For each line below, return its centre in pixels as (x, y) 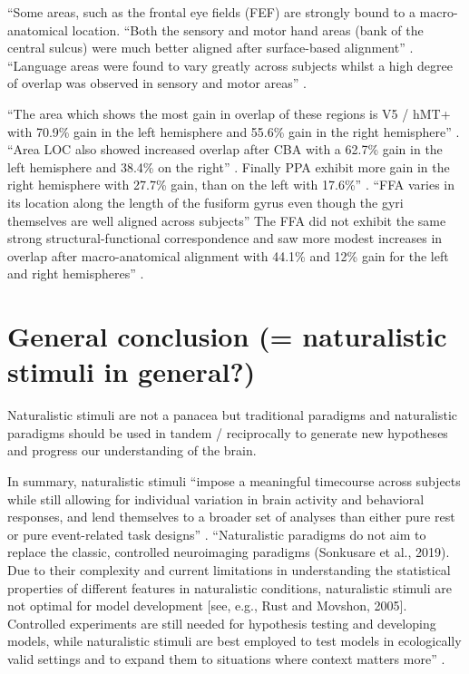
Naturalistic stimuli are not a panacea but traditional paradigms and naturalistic (233, 415)
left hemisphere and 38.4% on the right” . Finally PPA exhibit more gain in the (229, 166)
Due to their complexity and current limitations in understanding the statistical (229, 569)
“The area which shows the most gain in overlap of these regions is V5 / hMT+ (229, 113)
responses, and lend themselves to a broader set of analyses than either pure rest (231, 517)
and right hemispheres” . (76, 274)
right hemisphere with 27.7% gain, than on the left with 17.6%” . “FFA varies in (231, 185)
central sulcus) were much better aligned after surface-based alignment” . (210, 48)
